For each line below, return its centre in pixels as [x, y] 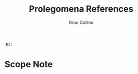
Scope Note [29, 65]
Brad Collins [81, 22]
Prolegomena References [81, 9]
